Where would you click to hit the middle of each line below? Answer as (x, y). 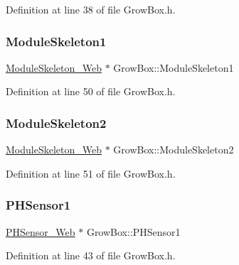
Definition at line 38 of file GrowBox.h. (91, 9)
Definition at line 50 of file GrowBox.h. (91, 91)
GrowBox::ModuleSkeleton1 (174, 67)
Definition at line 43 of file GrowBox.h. (91, 255)
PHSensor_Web (41, 231)
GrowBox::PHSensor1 (133, 231)
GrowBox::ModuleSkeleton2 (174, 150)
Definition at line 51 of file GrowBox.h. (91, 173)
